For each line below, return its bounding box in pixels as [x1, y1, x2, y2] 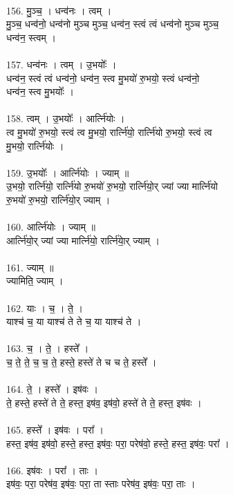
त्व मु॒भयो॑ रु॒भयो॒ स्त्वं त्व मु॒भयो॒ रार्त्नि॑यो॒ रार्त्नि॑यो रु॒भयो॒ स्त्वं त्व [6, 124, 212, 139]
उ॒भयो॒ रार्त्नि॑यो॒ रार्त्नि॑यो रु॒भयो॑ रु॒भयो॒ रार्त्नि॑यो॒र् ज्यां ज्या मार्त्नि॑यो [6, 179, 218, 193]
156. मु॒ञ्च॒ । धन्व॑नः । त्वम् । [6, 3, 112, 17]
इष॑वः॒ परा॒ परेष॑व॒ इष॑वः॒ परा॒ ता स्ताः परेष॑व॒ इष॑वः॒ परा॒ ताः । [6, 476, 196, 491]
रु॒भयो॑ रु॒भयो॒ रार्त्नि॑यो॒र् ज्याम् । [6, 192, 111, 206]
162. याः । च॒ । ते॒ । [6, 300, 84, 315]
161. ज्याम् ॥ [6, 260, 54, 274]
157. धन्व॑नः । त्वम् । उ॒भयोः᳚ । [6, 57, 117, 71]
